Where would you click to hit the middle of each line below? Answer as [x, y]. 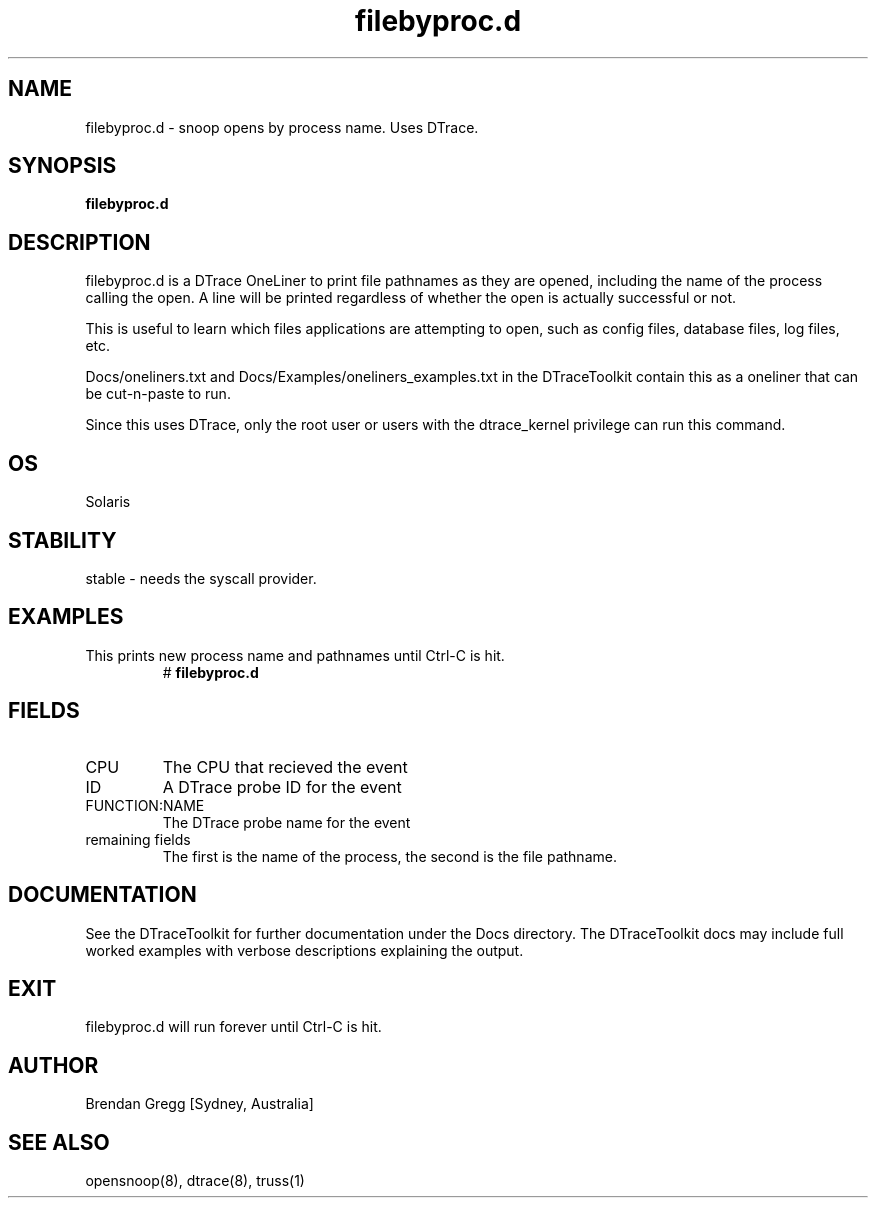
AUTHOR [53, 1065]
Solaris [108, 502]
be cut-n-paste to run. [158, 394]
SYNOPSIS [62, 166]
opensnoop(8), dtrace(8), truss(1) [195, 1181]
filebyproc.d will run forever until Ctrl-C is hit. [233, 1027]
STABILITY [62, 540]
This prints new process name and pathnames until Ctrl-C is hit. [295, 655]
